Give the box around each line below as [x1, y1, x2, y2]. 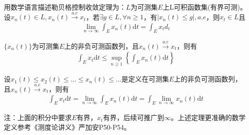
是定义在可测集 [121, 74, 169, 84]
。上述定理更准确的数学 [171, 112, 246, 122]
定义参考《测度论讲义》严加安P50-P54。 [4, 121, 131, 132]
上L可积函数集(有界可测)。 [162, 2, 247, 12]
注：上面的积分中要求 [4, 112, 72, 122]
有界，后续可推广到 [103, 112, 164, 122]
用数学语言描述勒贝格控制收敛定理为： [4, 2, 126, 12]
